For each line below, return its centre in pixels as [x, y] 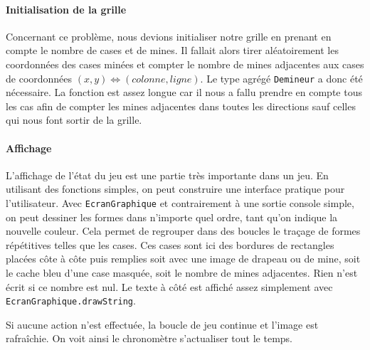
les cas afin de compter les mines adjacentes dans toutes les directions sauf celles [181, 106]
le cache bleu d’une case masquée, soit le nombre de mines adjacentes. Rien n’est [182, 273]
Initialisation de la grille [66, 9]
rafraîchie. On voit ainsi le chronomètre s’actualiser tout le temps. [149, 338]
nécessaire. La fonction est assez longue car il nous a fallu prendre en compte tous [184, 92]
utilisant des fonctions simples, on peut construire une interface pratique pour [175, 189]
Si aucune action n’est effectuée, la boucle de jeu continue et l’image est [162, 324]
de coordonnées [39, 78]
